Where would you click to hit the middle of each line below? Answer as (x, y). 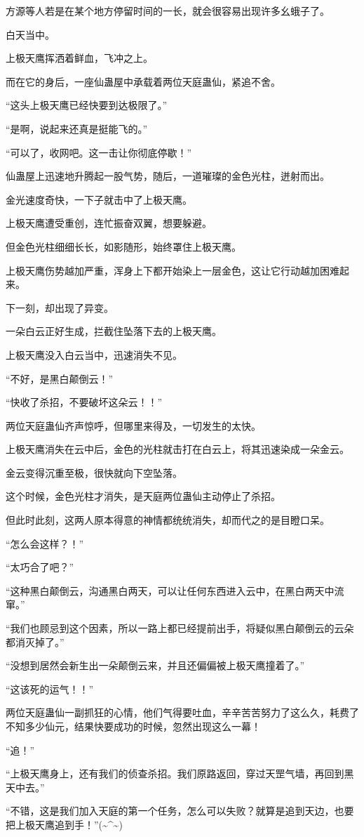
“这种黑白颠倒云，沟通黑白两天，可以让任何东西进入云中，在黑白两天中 (170, 590)
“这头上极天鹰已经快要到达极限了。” (87, 105)
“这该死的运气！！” (50, 688)
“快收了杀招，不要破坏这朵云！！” (84, 402)
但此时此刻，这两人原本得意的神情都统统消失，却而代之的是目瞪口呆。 (168, 520)
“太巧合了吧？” (40, 567)
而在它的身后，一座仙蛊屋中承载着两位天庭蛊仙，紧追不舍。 (143, 81)
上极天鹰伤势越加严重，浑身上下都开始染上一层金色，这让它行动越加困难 (173, 270)
